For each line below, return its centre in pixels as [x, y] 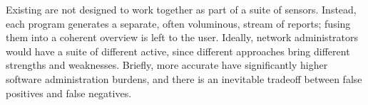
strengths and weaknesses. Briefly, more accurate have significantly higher [167, 65]
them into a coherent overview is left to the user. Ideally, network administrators [182, 37]
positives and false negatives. [69, 93]
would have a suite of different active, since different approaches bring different [178, 51]
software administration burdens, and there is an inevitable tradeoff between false [184, 78]
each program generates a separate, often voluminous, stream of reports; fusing [178, 23]
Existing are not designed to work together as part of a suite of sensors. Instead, [181, 9]
